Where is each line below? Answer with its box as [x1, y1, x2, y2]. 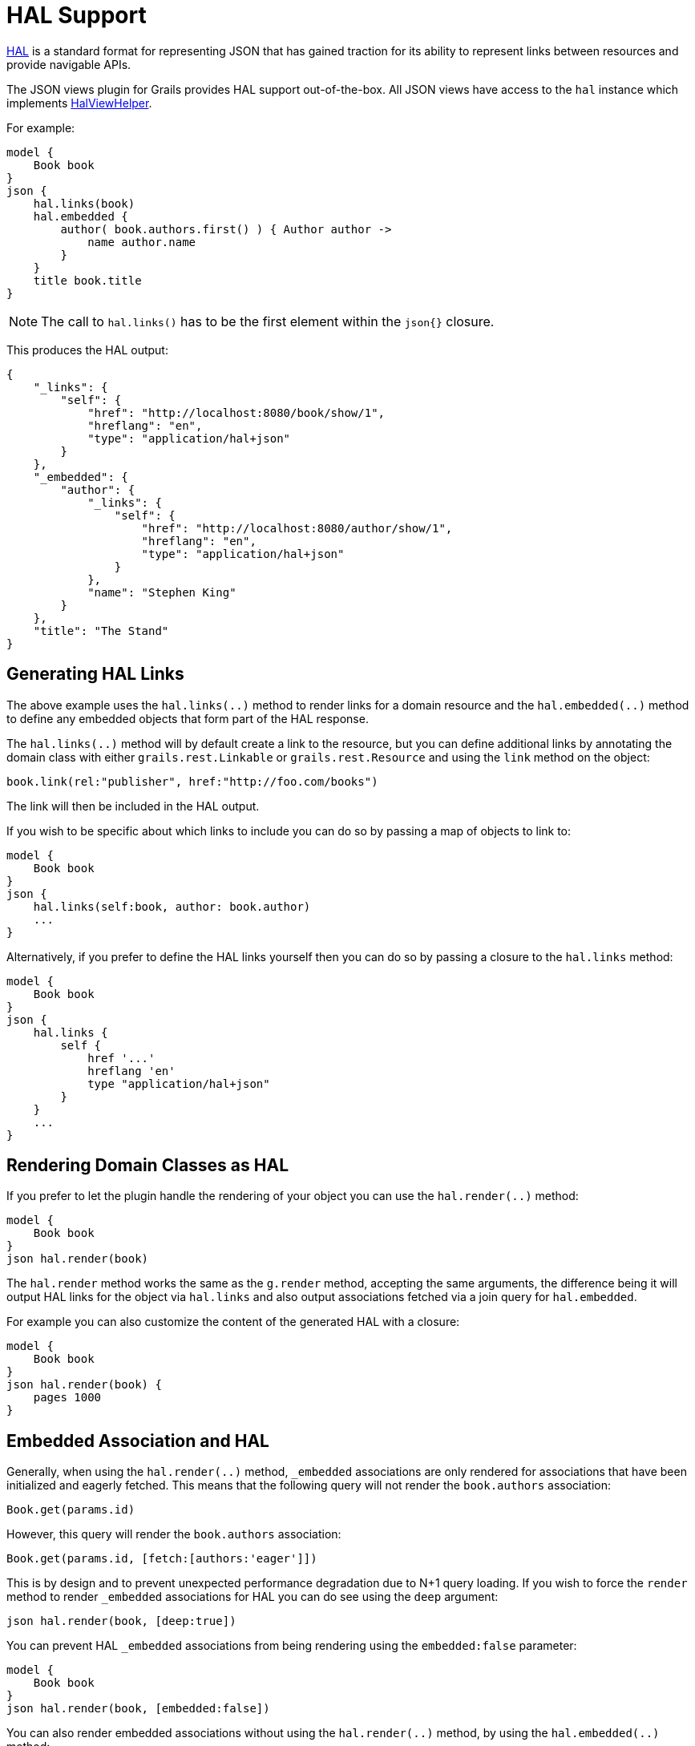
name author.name [87, 235, 196, 249]
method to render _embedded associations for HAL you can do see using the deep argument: [6, 1590, 499, 1604]
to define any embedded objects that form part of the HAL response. [6, 711, 369, 725]
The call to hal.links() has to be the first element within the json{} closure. [41, 313, 495, 329]
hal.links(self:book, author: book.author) [33, 899, 311, 913]
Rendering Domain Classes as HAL [6, 1155, 289, 1176]
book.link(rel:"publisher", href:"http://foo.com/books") [6, 774, 378, 788]
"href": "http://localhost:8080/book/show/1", [87, 406, 386, 419]
